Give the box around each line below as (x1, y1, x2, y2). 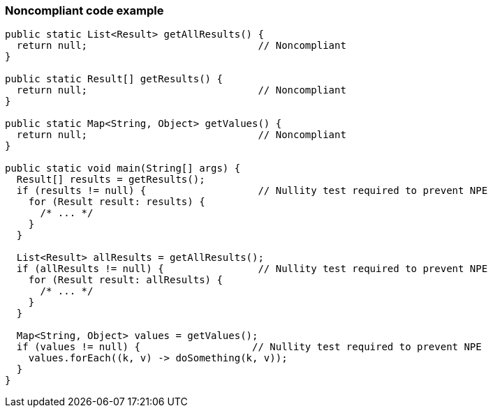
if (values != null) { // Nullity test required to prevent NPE (16, 341, 482, 353)
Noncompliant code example (5, 3, 164, 17)
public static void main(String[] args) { (5, 163, 241, 174)
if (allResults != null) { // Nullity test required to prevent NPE (16, 263, 488, 275)
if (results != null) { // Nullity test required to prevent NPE (16, 185, 488, 197)
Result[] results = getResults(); (16, 174, 205, 186)
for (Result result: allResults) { (28, 274, 223, 286)
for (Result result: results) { (28, 196, 205, 208)
